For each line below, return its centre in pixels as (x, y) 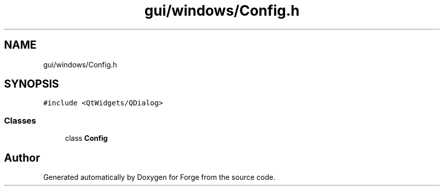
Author (22, 158)
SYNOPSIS (32, 84)
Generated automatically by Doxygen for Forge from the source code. (159, 177)
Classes (20, 120)
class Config (86, 138)
